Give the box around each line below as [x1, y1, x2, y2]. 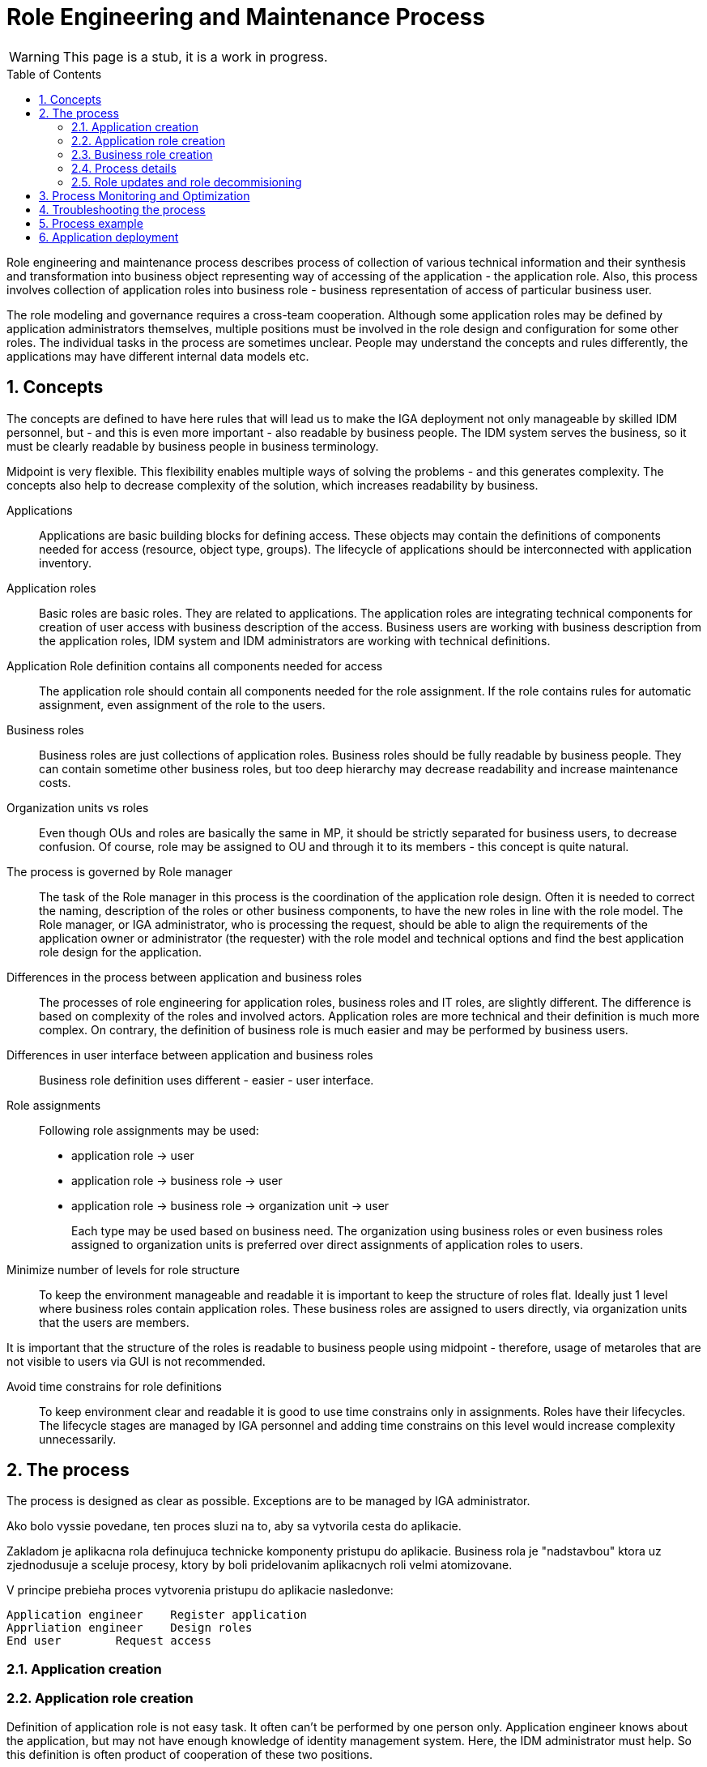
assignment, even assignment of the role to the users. [39, 697, 326, 712]
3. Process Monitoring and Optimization [39, 188, 250, 203]
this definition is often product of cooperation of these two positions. [6, 1747, 373, 1761]
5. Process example [39, 216, 143, 230]
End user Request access [6, 1634, 211, 1648]
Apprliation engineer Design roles [6, 1621, 253, 1635]
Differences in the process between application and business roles [6, 969, 362, 984]
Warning [9, 48, 60, 65]
